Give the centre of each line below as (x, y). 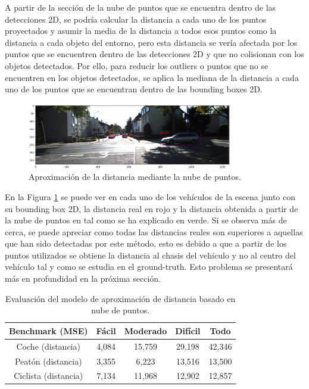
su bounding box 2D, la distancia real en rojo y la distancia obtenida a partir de (152, 208)
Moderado (146, 330)
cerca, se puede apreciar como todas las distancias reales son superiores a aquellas (154, 231)
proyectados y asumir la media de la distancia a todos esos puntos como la (141, 31)
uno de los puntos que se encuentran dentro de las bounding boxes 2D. (134, 89)
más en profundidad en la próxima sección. (83, 278)
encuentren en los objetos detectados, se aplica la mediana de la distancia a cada (152, 77)
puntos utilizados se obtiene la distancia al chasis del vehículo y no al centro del (150, 255)
